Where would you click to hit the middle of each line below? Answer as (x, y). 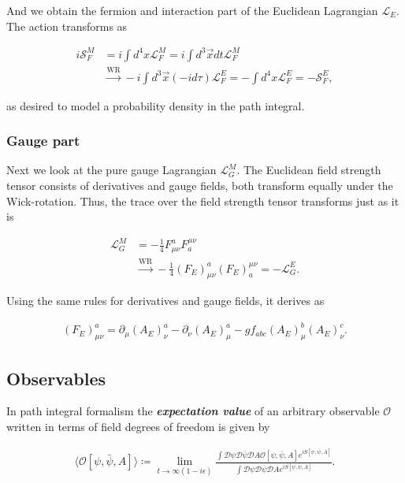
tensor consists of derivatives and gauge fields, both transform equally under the (200, 185)
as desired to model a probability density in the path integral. (156, 105)
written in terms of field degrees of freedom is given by (138, 427)
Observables (56, 378)
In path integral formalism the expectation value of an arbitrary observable (193, 411)
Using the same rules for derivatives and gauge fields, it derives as (165, 301)
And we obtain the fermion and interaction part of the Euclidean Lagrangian (192, 10)
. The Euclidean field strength (309, 170)
